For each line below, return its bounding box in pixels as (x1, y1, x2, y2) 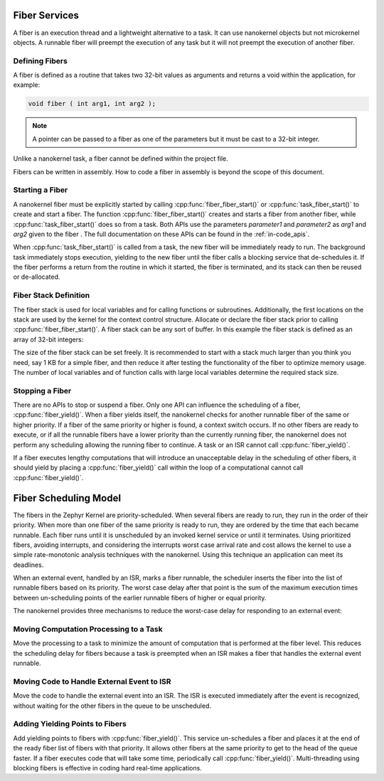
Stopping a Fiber (13, 386, 72, 395)
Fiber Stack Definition (13, 290, 90, 300)
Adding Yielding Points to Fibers (13, 719, 127, 729)
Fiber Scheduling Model (13, 492, 121, 504)
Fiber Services (13, 9, 80, 21)
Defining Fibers (13, 55, 68, 65)
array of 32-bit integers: (13, 335, 84, 344)
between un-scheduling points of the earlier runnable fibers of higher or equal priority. (13, 593, 267, 602)
